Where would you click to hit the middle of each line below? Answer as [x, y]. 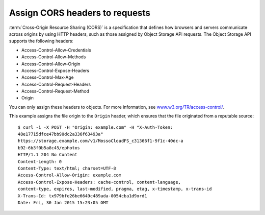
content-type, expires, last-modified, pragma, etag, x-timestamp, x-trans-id [115, 189]
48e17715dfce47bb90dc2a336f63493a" [61, 134]
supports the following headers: [41, 41]
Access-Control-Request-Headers [56, 84]
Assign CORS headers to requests [80, 13]
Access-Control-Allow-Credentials [56, 50]
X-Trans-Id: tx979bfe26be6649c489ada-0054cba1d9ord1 [82, 196]
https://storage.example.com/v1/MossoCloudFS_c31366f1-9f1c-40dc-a [101, 141]
